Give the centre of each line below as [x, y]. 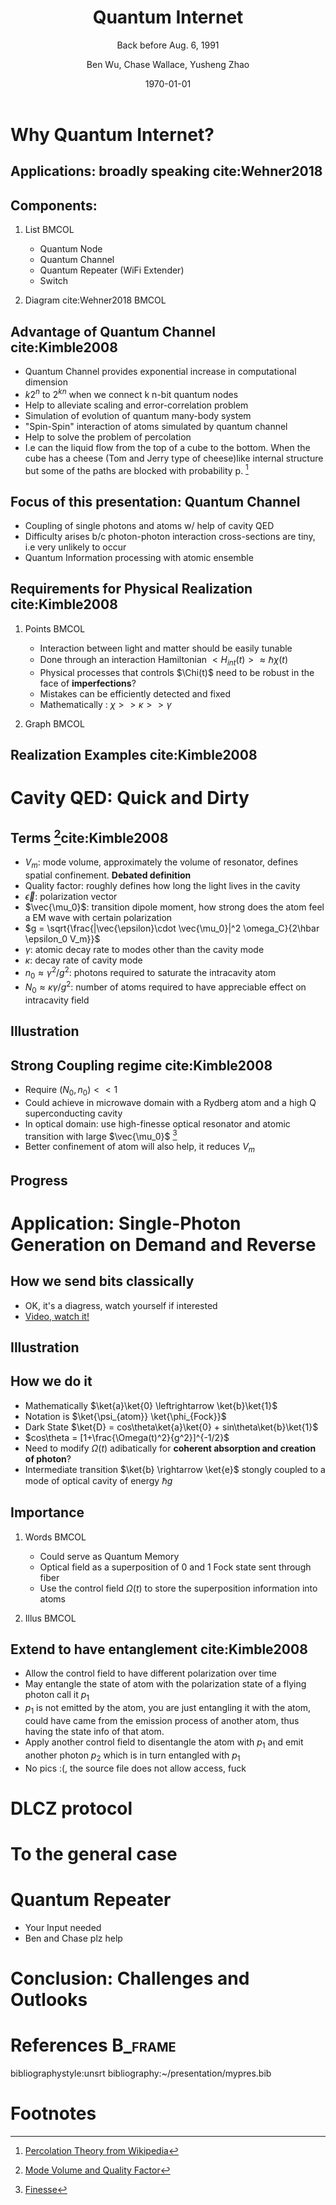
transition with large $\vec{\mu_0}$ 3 [101, 1135]
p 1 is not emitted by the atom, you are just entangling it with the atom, [168, 1709]
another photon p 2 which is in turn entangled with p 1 [132, 1756]
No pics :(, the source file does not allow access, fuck [135, 1768]
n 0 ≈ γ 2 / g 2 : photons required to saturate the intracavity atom [150, 972]
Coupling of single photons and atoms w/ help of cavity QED [149, 526]
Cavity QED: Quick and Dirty [130, 798]
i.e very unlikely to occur [75, 547]
